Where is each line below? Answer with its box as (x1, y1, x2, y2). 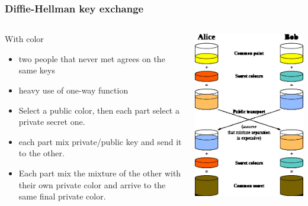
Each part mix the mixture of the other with (18, 166, 181, 179)
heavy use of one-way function (18, 84, 129, 96)
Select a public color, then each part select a (18, 104, 179, 116)
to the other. (18, 147, 65, 159)
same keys (18, 64, 55, 76)
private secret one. (18, 115, 85, 128)
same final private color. (18, 190, 106, 202)
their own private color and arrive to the (18, 178, 166, 191)
